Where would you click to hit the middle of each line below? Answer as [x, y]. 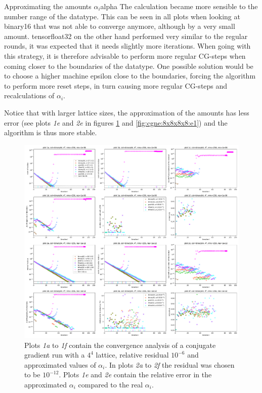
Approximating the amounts [48, 6]
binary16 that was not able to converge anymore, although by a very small [120, 26]
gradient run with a [55, 355]
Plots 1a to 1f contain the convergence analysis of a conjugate [120, 345]
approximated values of [60, 364]
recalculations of [29, 95]
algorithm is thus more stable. [51, 132]
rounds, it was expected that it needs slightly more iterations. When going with [127, 46]
